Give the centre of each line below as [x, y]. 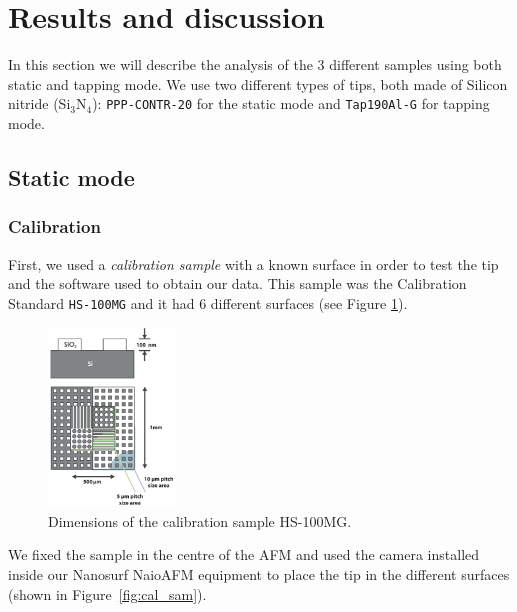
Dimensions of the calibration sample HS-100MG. [200, 520]
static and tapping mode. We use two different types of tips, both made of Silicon [258, 83]
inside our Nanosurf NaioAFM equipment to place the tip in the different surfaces [259, 574]
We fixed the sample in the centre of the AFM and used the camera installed [244, 554]
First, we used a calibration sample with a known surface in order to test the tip [253, 263]
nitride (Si [39, 103]
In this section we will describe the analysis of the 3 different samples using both [255, 64]
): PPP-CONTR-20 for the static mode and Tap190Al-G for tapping [291, 103]
